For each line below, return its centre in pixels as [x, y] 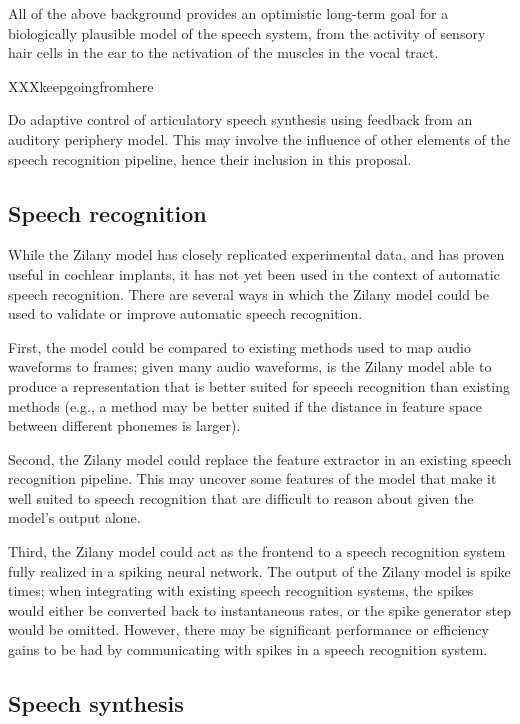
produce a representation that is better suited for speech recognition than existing [259, 385]
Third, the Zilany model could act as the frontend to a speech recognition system [257, 551]
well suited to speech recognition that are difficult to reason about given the [241, 497]
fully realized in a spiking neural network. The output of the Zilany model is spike [259, 570]
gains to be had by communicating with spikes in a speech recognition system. [248, 649]
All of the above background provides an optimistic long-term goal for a [228, 13]
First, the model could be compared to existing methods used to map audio [239, 346]
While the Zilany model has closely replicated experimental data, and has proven [256, 254]
